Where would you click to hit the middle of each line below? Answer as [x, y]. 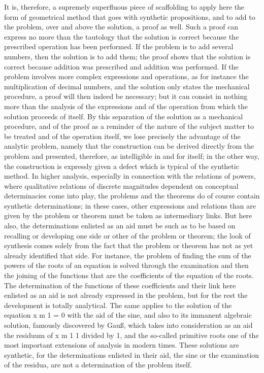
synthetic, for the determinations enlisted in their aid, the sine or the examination [132, 354]
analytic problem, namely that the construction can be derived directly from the [129, 146]
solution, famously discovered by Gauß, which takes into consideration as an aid [128, 325]
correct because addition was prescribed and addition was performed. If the [121, 66]
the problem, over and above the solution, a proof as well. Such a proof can [121, 27]
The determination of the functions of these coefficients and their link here [120, 285]
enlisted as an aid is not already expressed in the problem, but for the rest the [126, 295]
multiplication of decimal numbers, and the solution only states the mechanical [127, 86]
